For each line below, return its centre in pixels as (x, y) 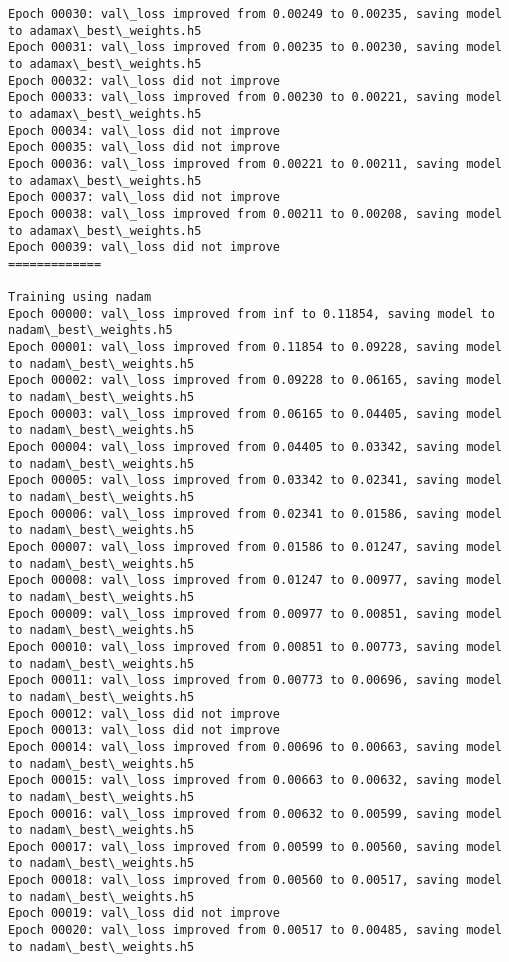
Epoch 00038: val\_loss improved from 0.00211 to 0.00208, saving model (255, 213)
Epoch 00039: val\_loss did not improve (144, 247)
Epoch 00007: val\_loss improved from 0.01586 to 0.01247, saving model (255, 547)
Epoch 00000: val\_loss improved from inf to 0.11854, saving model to (251, 313)
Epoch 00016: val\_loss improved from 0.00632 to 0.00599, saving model (255, 813)
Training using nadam (80, 297)
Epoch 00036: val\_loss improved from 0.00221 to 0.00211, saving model (255, 163)
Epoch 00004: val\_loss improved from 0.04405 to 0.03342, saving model (255, 447)
